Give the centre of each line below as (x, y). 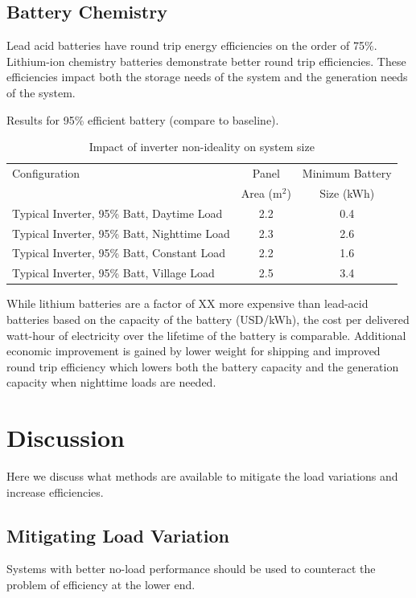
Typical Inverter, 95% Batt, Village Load (113, 273)
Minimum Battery (347, 173)
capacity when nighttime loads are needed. (111, 382)
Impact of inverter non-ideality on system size (202, 147)
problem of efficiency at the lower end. (101, 584)
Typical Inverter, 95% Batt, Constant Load (119, 253)
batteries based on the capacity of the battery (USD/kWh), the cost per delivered (208, 319)
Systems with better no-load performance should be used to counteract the (191, 569)
